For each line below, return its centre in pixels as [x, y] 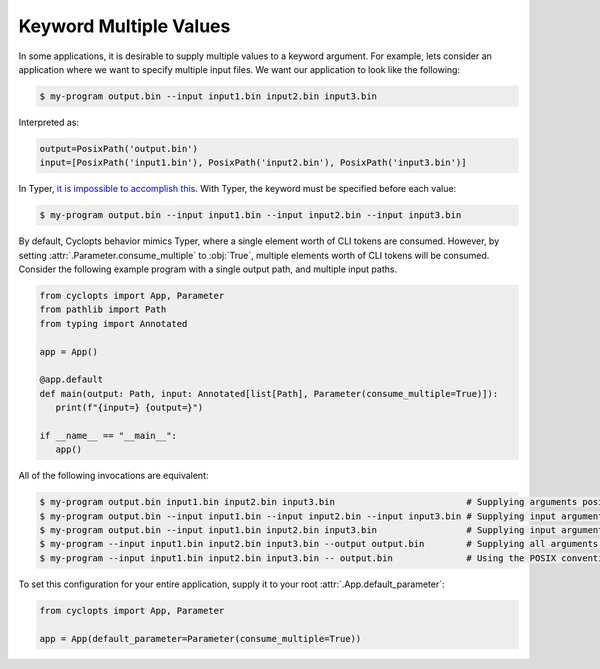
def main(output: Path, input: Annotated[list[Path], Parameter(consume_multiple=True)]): [269, 393]
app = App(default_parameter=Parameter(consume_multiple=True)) [200, 638]
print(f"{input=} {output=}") [129, 408]
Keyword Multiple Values [124, 26]
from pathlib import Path [103, 309]
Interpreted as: [49, 122]
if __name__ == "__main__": [108, 435]
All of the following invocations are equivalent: [113, 476]
